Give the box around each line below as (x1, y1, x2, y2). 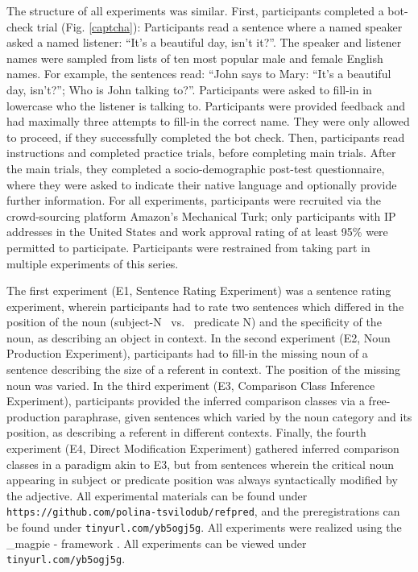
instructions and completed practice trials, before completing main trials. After (6, 144, 396, 161)
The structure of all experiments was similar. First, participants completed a (6, 2, 384, 19)
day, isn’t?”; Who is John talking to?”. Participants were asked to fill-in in (6, 81, 372, 97)
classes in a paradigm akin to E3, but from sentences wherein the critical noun (6, 455, 394, 472)
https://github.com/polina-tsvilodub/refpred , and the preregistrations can (6, 503, 400, 520)
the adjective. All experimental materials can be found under (6, 487, 308, 504)
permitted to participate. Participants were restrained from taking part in (6, 238, 370, 255)
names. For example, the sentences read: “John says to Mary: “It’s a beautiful (6, 65, 391, 82)
